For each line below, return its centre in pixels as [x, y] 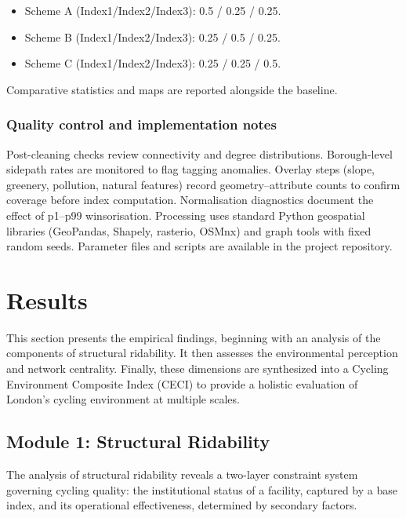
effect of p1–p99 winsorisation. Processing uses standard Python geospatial [186, 215]
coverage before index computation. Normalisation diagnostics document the [190, 200]
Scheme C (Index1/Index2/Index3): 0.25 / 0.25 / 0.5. [153, 63]
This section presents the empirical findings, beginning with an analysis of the [194, 337]
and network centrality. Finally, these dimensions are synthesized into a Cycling [198, 368]
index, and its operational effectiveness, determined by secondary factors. [182, 505]
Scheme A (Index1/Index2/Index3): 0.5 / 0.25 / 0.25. [153, 10]
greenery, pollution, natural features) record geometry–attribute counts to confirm [203, 184]
